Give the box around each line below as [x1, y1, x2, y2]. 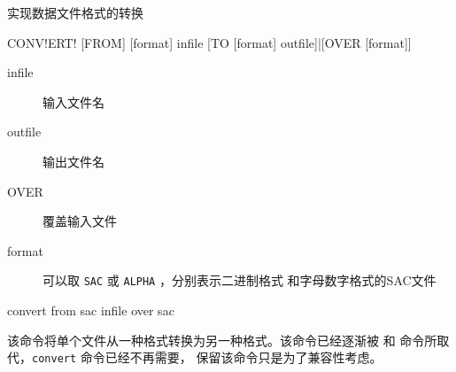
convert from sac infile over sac [7, 301, 174, 319]
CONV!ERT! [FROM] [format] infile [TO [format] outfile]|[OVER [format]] [7, 33, 412, 51]
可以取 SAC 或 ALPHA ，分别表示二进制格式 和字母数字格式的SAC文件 [43, 271, 437, 290]
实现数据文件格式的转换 [7, 4, 143, 21]
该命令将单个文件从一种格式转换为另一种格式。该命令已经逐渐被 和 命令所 [7, 330, 437, 349]
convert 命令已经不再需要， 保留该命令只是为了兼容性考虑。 [32, 348, 383, 367]
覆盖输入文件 [43, 212, 117, 230]
